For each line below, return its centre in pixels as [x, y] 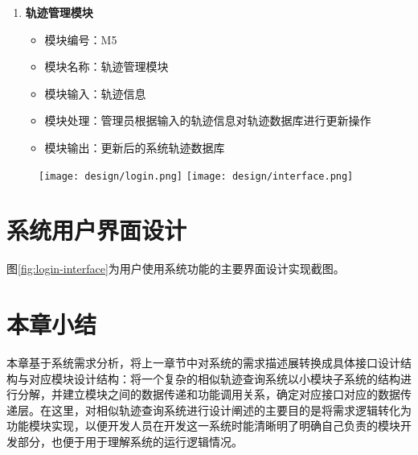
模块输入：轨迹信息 [95, 93]
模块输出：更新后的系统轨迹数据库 [135, 147]
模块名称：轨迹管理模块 [107, 66]
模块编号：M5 [81, 39]
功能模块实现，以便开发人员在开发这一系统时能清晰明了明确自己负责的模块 [203, 426]
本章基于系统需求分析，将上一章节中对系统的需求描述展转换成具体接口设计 [203, 363]
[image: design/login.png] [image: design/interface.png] [196, 176]
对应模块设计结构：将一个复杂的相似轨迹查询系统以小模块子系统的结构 [214, 378]
